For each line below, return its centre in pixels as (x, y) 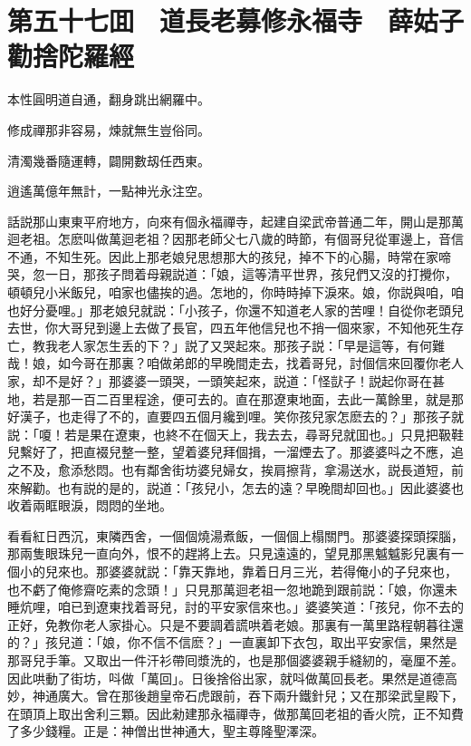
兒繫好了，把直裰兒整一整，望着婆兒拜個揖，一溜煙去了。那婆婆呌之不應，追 (235, 452)
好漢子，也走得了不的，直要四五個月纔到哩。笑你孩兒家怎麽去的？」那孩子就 (235, 417)
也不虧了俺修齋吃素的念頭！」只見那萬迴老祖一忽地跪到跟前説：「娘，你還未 (232, 589)
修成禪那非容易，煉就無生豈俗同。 (109, 129)
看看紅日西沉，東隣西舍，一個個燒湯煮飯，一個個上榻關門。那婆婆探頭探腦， (235, 535)
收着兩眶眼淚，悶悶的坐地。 (90, 505)
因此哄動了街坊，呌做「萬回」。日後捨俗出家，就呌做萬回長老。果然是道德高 (232, 678)
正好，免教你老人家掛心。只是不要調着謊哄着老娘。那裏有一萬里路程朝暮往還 (235, 624)
